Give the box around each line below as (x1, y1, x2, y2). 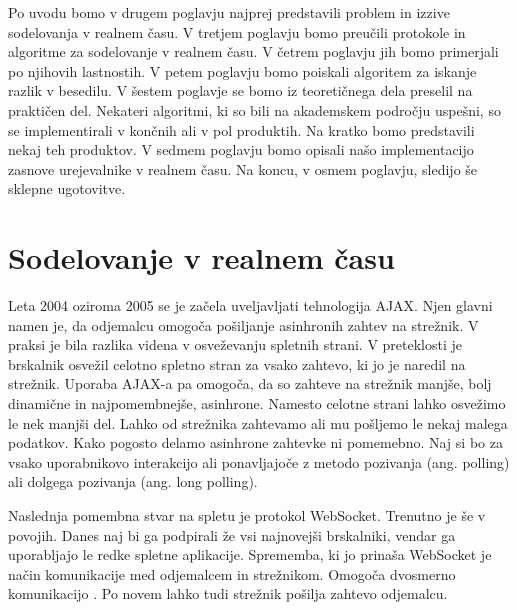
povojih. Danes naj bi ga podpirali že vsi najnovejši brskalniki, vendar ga (8, 524, 456, 545)
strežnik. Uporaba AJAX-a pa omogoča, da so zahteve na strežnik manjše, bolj (8, 373, 492, 394)
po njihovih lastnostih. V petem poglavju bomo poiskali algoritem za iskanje (8, 60, 477, 81)
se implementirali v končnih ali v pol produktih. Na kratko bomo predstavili (8, 119, 475, 140)
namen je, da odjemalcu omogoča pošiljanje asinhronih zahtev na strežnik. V (8, 314, 479, 335)
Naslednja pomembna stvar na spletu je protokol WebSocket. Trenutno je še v (8, 505, 486, 525)
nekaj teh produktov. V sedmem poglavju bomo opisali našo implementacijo (8, 139, 474, 160)
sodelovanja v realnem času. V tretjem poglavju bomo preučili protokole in (8, 21, 466, 42)
